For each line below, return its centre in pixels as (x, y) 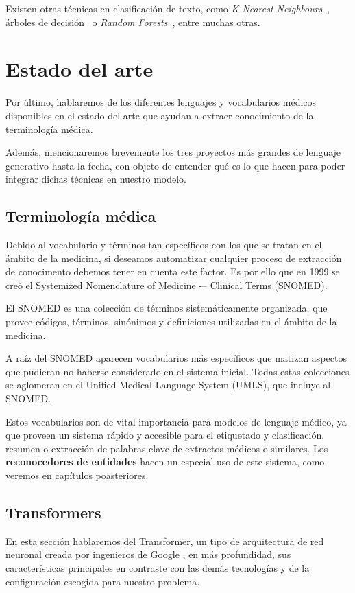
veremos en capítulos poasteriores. (77, 475)
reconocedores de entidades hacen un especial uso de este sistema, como (165, 462)
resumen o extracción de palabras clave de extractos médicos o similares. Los (167, 448)
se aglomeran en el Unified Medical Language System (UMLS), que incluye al (168, 385)
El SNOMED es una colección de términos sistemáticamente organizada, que (167, 308)
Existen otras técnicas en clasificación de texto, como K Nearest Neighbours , (168, 8)
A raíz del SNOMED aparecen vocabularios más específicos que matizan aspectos (176, 358)
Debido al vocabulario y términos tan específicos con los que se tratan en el (164, 245)
